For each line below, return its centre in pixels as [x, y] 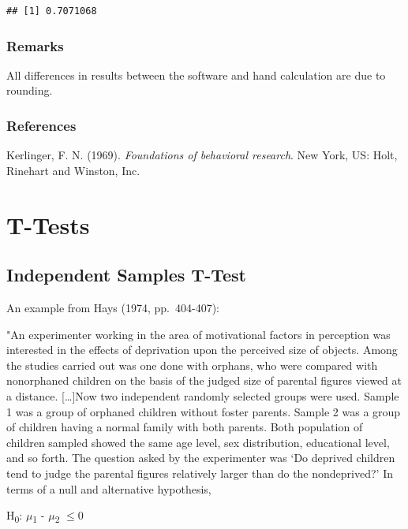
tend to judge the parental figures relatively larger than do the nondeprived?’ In [200, 473]
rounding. [30, 90]
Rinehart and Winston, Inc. [73, 170]
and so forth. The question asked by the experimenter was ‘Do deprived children [201, 458]
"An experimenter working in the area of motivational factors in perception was [198, 334]
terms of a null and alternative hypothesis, [109, 488]
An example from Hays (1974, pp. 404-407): [113, 307]
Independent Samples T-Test [126, 275]
